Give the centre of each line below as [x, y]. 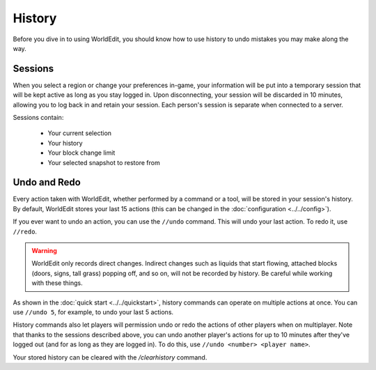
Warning [44, 251]
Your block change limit [81, 153]
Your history [65, 143]
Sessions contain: [38, 118]
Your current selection [79, 133]
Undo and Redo [47, 182]
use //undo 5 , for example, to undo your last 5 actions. [93, 312]
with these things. [57, 283]
